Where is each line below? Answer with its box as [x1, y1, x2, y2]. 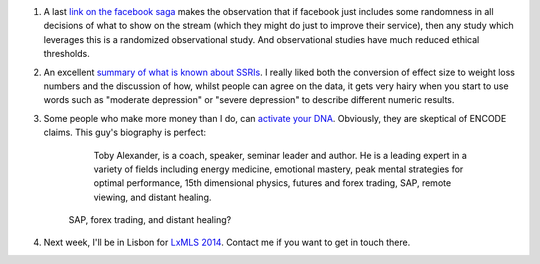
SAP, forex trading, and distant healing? [68, 214, 232, 226]
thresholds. [43, 48, 90, 60]
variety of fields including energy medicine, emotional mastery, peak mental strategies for [93, 163, 464, 175]
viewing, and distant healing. [93, 191, 212, 203]
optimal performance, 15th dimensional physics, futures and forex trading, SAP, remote [93, 177, 452, 189]
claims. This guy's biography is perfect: [43, 126, 207, 139]
